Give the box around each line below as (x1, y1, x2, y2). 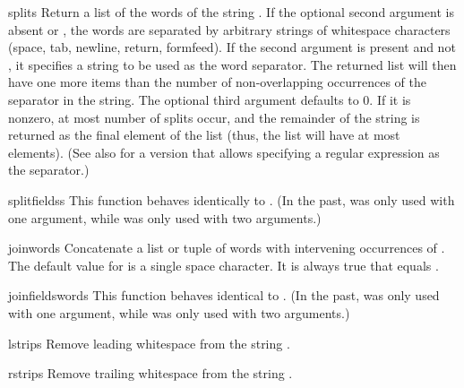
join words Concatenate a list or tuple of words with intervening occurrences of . (8, 238, 445, 257)
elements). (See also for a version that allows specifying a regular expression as (8, 142, 440, 161)
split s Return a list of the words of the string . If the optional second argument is (8, 3, 454, 21)
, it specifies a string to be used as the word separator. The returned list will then (8, 55, 457, 73)
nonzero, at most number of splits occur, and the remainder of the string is (8, 108, 420, 126)
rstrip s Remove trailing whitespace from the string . (8, 364, 293, 383)
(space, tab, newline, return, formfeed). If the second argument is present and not (8, 38, 456, 56)
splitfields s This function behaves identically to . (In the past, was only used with (8, 190, 455, 209)
